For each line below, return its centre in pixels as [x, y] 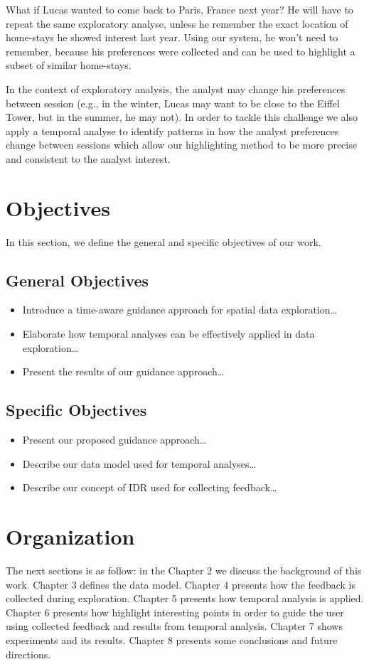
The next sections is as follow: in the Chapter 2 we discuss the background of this [184, 570]
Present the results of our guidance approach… [123, 371]
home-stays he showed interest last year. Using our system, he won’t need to [172, 37]
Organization [70, 536]
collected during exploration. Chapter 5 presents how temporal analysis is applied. [185, 598]
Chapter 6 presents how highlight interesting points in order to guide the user [175, 612]
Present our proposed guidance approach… [114, 440]
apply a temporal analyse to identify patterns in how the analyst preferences [172, 130]
